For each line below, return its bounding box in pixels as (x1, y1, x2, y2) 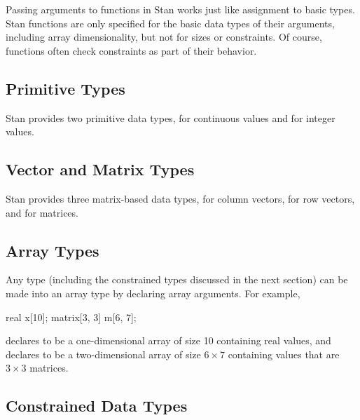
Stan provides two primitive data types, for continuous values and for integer (6, 110, 335, 125)
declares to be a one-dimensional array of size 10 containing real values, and (6, 333, 331, 348)
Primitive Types (6, 77, 125, 99)
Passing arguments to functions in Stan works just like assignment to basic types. (6, 2, 355, 16)
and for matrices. (6, 205, 78, 219)
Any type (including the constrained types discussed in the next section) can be (6, 272, 348, 287)
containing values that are (228, 346, 340, 361)
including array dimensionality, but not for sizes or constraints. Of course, (6, 29, 322, 44)
